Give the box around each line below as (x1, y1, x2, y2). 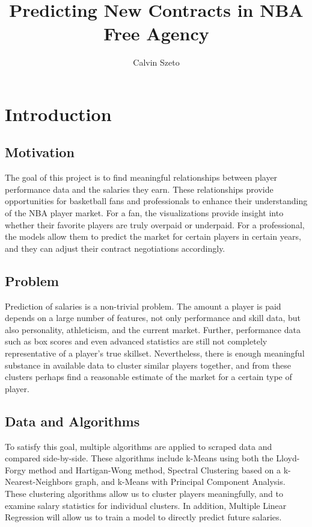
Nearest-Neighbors (5, 475, 73, 488)
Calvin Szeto (133, 56, 180, 69)
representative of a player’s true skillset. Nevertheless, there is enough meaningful (5, 347, 305, 360)
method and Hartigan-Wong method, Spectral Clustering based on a (28, 463, 281, 476)
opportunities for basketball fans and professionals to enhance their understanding (5, 195, 308, 207)
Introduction (5, 101, 112, 126)
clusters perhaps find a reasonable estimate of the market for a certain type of (5, 370, 292, 383)
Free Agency (103, 21, 209, 46)
